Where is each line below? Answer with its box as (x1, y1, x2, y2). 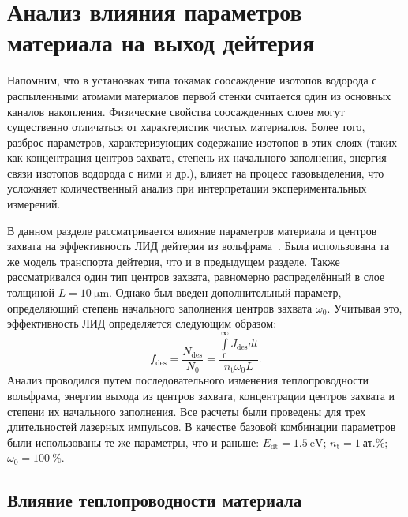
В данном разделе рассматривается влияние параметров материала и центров (7, 222, 377, 238)
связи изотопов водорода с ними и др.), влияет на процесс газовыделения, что (7, 164, 384, 181)
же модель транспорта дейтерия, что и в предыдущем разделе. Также (7, 253, 340, 269)
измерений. (7, 196, 61, 212)
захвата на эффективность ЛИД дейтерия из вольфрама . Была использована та (7, 238, 390, 254)
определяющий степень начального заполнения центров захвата (7, 299, 313, 316)
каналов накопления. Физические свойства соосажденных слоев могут (7, 103, 345, 119)
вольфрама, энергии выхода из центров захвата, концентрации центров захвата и (7, 388, 395, 404)
